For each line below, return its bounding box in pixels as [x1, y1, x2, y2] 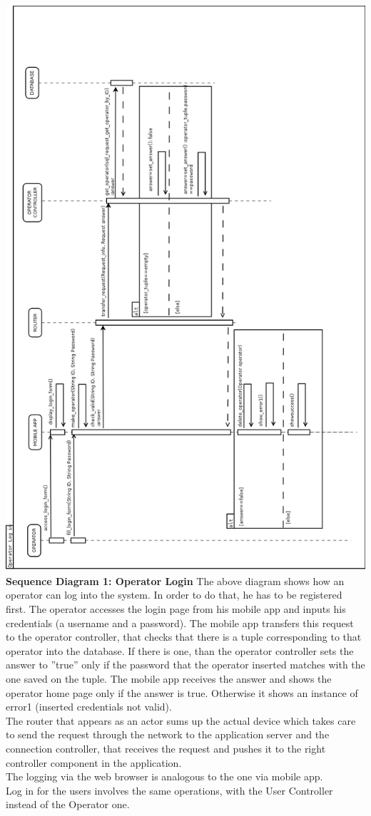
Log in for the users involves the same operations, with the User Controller [6, 783, 333, 797]
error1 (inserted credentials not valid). [6, 699, 172, 714]
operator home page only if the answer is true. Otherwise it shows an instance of [6, 685, 358, 700]
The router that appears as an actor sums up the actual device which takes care [6, 713, 356, 728]
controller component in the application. [6, 755, 182, 770]
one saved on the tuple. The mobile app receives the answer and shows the [6, 671, 332, 686]
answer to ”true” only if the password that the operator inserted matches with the [6, 657, 365, 672]
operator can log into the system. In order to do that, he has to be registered [6, 587, 342, 602]
